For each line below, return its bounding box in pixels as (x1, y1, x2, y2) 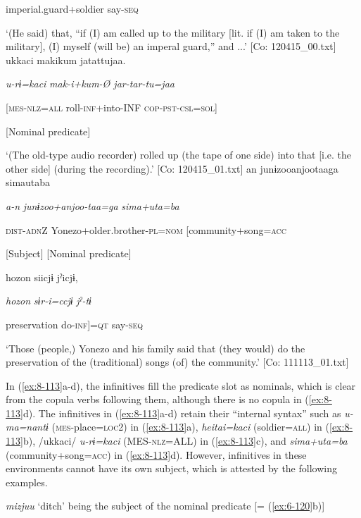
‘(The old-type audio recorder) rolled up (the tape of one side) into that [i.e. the (6, 147, 352, 162)
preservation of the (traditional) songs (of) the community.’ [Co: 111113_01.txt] (6, 354, 349, 369)
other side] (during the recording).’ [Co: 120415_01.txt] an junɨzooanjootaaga (6, 161, 338, 175)
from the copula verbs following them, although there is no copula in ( (6, 392, 309, 407)
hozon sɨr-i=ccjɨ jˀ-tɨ (6, 293, 91, 308)
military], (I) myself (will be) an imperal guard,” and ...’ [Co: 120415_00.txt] (6, 39, 336, 54)
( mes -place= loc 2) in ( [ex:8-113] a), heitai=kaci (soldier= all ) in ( (51, 419, 329, 434)
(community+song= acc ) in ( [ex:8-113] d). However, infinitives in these (6, 447, 307, 462)
